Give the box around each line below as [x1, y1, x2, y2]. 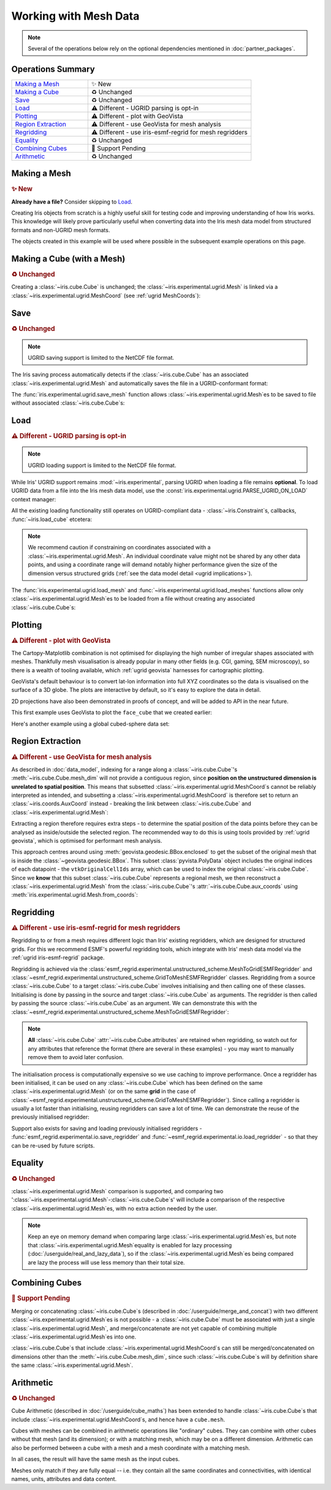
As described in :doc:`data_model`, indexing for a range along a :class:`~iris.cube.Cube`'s [11, 766, 238, 773]
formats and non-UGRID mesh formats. [11, 226, 110, 234]
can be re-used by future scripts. [11, 1142, 95, 1149]
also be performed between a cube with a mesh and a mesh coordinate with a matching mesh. [11, 1444, 251, 1451]
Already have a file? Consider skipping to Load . [11, 198, 133, 205]
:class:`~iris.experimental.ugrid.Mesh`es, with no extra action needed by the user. [11, 1204, 218, 1212]
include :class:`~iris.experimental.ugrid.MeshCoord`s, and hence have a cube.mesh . [11, 1416, 226, 1423]
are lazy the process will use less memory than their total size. [28, 1258, 185, 1266]
